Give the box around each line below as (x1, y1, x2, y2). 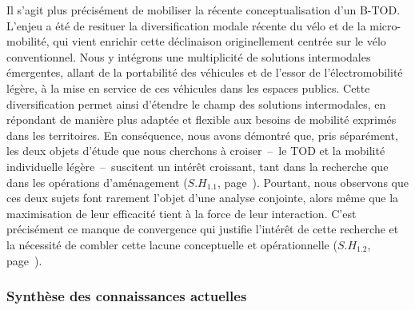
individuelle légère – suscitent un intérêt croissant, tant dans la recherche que (6, 157, 389, 174)
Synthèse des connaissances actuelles (6, 286, 247, 306)
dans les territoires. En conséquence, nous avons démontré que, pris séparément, (6, 126, 398, 143)
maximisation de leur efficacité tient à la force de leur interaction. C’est (6, 205, 357, 221)
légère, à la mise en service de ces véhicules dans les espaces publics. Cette (6, 79, 370, 96)
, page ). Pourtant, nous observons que (217, 173, 409, 190)
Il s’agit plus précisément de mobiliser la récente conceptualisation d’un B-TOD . (6, 2, 401, 18)
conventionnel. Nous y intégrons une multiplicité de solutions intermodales (6, 48, 371, 65)
